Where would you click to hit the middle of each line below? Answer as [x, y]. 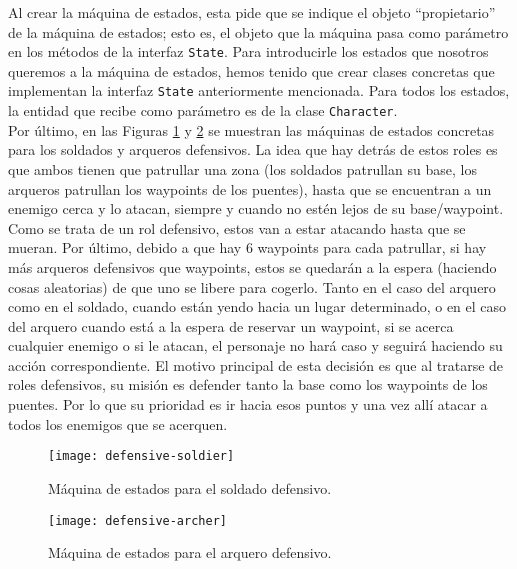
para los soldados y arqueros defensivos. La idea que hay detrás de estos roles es [253, 149]
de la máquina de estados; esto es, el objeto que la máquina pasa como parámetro [258, 31]
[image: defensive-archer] [137, 520]
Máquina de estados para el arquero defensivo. [190, 552]
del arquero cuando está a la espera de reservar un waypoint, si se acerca [231, 325]
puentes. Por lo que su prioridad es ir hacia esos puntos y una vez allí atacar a [248, 404]
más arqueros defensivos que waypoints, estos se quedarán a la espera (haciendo [252, 266]
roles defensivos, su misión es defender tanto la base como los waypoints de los [248, 384]
